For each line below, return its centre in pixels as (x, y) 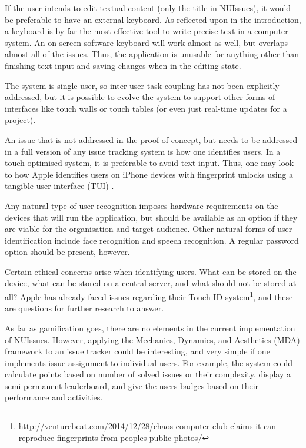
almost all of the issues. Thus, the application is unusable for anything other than (152, 54)
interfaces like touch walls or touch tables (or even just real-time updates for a (146, 108)
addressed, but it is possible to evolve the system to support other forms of (140, 97)
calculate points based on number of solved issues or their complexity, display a (148, 374)
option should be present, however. (67, 252)
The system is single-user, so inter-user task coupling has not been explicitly (142, 85)
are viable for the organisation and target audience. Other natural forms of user (149, 229)
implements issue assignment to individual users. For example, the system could (149, 362)
